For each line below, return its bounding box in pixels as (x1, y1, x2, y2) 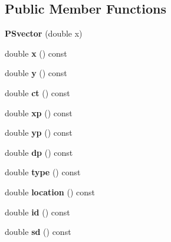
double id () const (5, 205, 70, 218)
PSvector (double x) (5, 27, 83, 40)
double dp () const (5, 146, 73, 158)
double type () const (5, 166, 81, 178)
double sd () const (5, 225, 71, 238)
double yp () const (5, 126, 73, 139)
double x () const (5, 47, 67, 59)
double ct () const (5, 86, 70, 99)
